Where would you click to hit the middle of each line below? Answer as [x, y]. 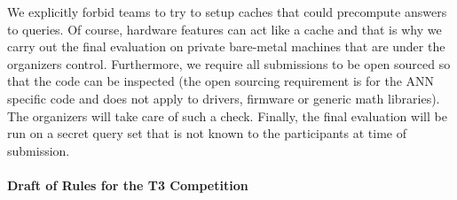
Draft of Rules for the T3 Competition [128, 185]
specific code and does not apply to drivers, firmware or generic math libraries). [224, 98]
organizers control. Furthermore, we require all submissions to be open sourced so [229, 63]
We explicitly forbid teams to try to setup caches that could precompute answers [227, 12]
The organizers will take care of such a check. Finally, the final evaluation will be [227, 115]
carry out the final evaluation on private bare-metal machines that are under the [226, 46]
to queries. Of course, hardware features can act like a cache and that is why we [225, 29]
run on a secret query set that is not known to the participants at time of [207, 133]
